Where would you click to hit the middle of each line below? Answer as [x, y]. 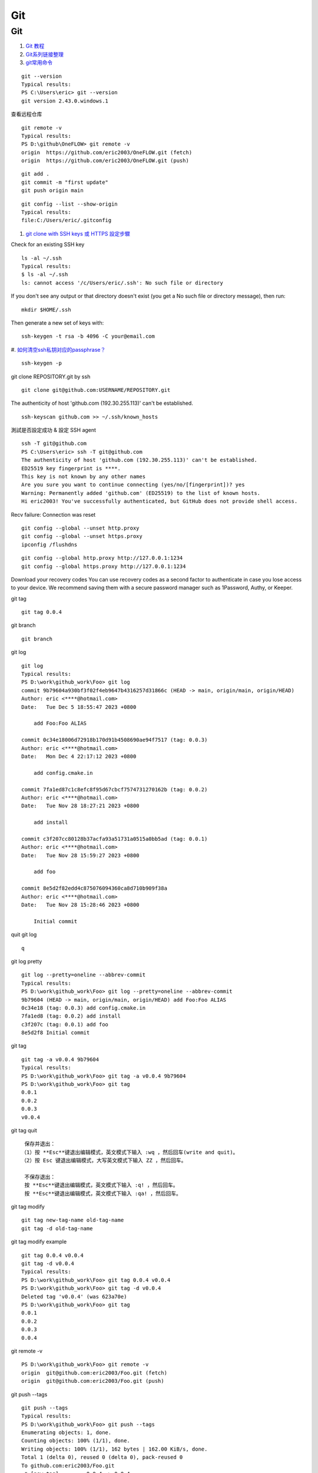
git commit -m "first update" [65, 182]
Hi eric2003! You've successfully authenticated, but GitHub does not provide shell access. [160, 501]
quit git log [24, 934]
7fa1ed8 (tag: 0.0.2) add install [71, 1016]
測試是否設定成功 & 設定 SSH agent [54, 430]
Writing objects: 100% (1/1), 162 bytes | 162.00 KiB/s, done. [115, 1449]
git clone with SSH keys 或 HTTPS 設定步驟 [78, 233]
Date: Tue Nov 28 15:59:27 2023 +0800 [80, 855]
